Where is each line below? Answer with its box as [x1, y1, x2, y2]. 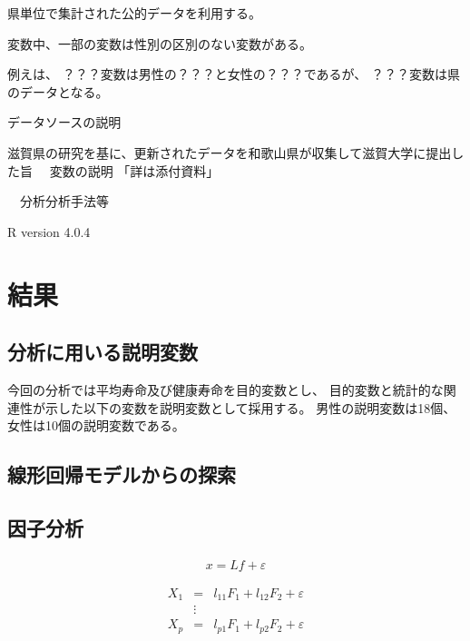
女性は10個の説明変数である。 [7, 416, 185, 435]
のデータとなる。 [7, 82, 109, 101]
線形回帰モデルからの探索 [7, 460, 236, 488]
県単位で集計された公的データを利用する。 [7, 4, 261, 22]
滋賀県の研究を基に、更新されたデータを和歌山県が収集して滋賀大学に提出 [7, 143, 452, 162]
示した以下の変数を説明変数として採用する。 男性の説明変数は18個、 [44, 398, 456, 417]
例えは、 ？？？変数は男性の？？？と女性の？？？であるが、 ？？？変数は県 [7, 64, 460, 84]
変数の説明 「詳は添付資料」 [49, 161, 220, 180]
